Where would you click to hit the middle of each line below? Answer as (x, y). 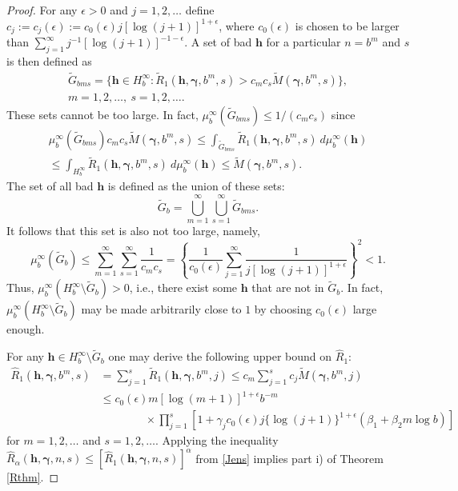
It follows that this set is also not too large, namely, (133, 231)
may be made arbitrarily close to (161, 309)
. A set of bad (218, 42)
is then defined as (49, 60)
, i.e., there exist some (183, 287)
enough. (26, 329)
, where (237, 25)
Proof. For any (42, 10)
